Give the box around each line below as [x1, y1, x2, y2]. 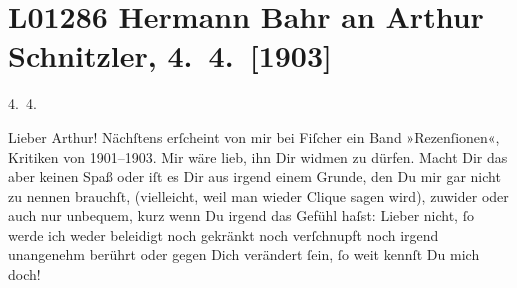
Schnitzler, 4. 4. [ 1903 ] [8, 35, 333, 76]
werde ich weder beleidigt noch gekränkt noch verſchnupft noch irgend [8, 224, 439, 245]
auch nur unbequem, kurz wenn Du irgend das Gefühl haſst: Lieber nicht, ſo [8, 205, 474, 226]
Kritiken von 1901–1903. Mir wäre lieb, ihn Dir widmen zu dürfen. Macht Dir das [8, 146, 508, 167]
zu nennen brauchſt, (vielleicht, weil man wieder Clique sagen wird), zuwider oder [8, 185, 509, 206]
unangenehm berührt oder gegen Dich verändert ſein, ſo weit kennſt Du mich [8, 244, 480, 265]
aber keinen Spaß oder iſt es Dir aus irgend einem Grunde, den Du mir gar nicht [8, 166, 501, 187]
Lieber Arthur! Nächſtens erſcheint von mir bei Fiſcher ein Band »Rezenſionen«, [8, 126, 500, 147]
